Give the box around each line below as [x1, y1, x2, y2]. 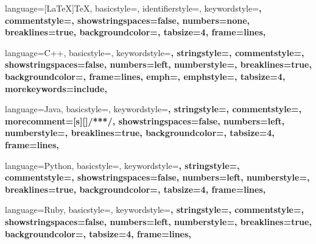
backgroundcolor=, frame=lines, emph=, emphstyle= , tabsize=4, [5, 70, 286, 82]
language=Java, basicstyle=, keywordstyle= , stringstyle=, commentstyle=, [5, 102, 302, 115]
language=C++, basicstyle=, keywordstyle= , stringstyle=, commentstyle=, [5, 46, 304, 59]
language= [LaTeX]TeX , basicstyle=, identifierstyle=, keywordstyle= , [5, 2, 262, 14]
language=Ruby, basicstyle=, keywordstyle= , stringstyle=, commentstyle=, [5, 203, 304, 216]
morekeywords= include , [5, 82, 107, 95]
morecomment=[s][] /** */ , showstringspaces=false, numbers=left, [5, 114, 285, 127]
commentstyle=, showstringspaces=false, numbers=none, [5, 13, 250, 26]
